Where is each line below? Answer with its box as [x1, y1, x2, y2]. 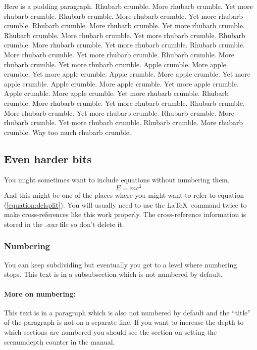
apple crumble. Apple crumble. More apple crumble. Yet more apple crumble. [4, 78, 239, 88]
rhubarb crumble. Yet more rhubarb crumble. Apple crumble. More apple [4, 59, 226, 69]
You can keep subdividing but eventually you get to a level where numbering [4, 259, 237, 269]
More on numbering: [4, 288, 76, 299]
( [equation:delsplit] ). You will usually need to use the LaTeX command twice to [4, 199, 247, 210]
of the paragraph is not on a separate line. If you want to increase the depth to [4, 317, 244, 327]
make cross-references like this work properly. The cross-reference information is [4, 209, 246, 219]
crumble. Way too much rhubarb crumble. [4, 127, 131, 137]
